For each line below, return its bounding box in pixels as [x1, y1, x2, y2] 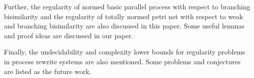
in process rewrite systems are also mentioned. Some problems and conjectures [4, 56, 241, 66]
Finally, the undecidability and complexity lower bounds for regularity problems [4, 47, 245, 57]
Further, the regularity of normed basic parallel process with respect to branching [4, 1, 251, 11]
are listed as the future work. [4, 66, 92, 76]
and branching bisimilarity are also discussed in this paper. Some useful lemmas [4, 21, 245, 31]
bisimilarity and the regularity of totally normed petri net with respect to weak [4, 11, 243, 21]
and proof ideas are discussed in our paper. [4, 30, 133, 40]
